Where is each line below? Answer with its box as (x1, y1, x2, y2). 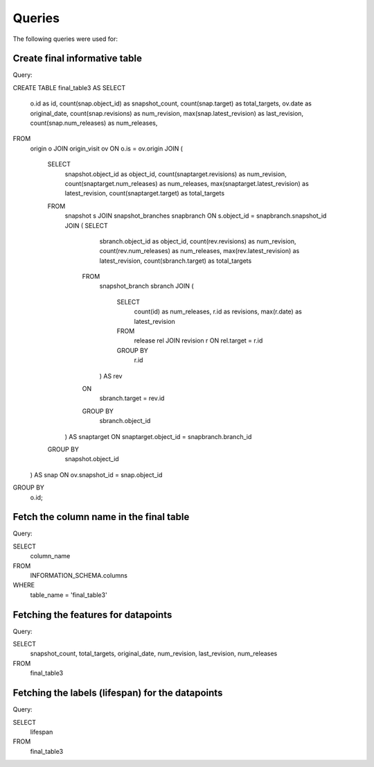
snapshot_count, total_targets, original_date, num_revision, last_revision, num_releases (30, 649, 278, 658)
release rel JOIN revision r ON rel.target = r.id (134, 336, 263, 345)
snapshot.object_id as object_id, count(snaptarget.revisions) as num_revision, (64, 170, 287, 178)
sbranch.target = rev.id (99, 394, 165, 402)
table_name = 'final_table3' (30, 590, 107, 599)
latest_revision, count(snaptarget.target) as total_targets (64, 189, 225, 198)
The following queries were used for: (12, 35, 118, 43)
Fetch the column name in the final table (12, 511, 190, 523)
